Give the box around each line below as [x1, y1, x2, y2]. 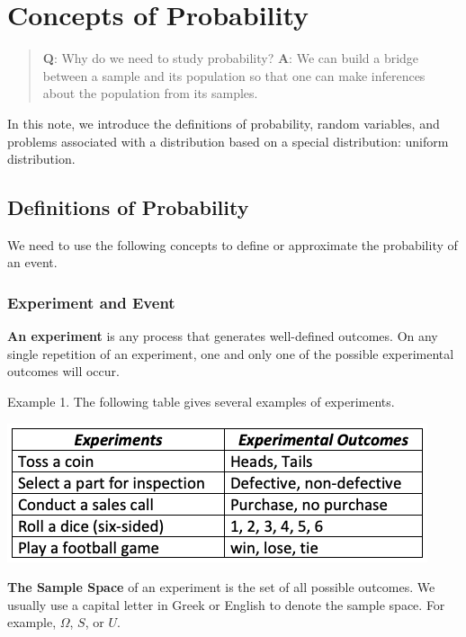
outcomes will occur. [7, 362, 120, 381]
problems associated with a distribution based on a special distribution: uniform [7, 131, 449, 150]
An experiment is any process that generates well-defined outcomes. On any [7, 327, 438, 345]
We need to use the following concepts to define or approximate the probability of [7, 235, 458, 254]
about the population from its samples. [42, 84, 258, 103]
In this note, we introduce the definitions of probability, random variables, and [7, 113, 440, 132]
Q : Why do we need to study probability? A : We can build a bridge [42, 49, 419, 67]
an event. [7, 253, 58, 272]
